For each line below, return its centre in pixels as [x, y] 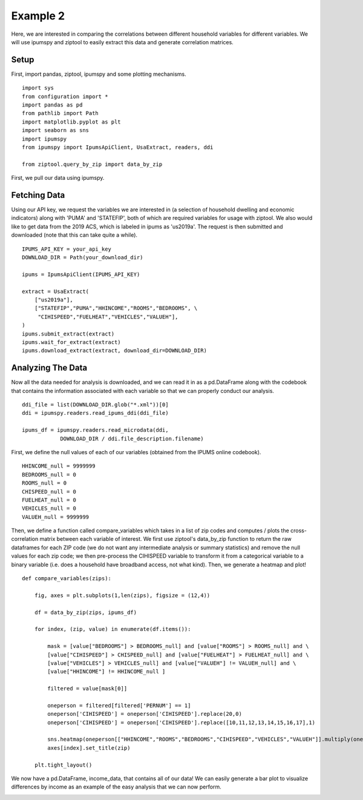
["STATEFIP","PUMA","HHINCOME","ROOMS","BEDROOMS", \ [116, 308]
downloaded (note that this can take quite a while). [74, 235]
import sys [38, 88]
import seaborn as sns [56, 131]
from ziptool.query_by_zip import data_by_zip [92, 164]
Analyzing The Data [49, 368]
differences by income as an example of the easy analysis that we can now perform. [116, 787]
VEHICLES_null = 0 [49, 508]
